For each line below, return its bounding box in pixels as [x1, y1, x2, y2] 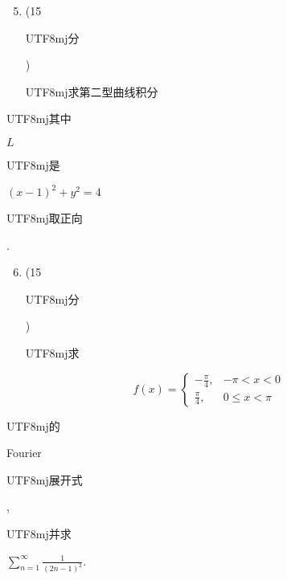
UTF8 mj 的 [6, 417, 60, 434]
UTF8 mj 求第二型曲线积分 [25, 83, 158, 100]
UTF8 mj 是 [6, 156, 60, 173]
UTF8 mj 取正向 [6, 210, 83, 227]
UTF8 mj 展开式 [6, 471, 83, 488]
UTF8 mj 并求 [6, 525, 72, 541]
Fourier [6, 444, 42, 461]
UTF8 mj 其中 [6, 110, 72, 127]
